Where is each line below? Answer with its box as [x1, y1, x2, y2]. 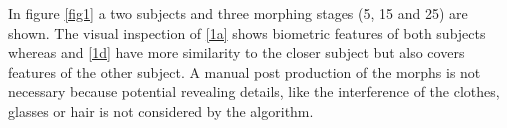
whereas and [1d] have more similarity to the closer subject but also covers [8, 42, 465, 63]
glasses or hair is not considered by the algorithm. [8, 100, 314, 121]
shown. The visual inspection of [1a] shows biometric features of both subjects [8, 22, 486, 43]
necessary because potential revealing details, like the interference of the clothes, [8, 81, 500, 102]
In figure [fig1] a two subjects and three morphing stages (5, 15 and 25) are [8, 3, 468, 23]
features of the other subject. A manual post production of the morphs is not [8, 61, 481, 82]
